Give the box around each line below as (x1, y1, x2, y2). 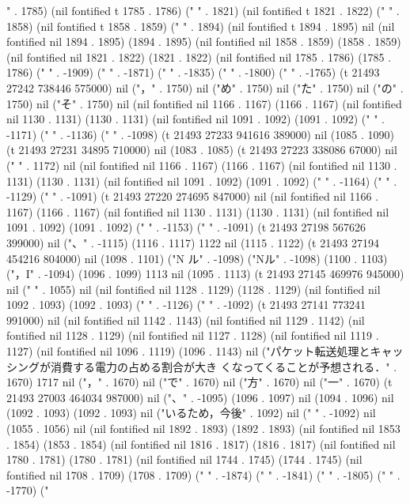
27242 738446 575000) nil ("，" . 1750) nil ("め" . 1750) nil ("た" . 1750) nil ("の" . (6, 79, 404, 96)
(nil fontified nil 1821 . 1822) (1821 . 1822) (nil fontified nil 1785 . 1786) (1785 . (6, 48, 392, 65)
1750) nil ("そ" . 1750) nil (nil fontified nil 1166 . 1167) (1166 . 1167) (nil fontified (6, 95, 402, 111)
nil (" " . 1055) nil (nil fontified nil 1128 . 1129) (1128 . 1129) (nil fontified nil (6, 280, 381, 297)
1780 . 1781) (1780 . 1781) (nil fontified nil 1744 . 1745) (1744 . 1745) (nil (6, 451, 363, 468)
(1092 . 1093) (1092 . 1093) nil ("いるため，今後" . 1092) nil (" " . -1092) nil (6, 404, 376, 421)
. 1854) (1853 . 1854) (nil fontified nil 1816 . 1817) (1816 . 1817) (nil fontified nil (6, 435, 396, 452)
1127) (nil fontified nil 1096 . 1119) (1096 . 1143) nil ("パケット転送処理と (6, 343, 370, 359)
